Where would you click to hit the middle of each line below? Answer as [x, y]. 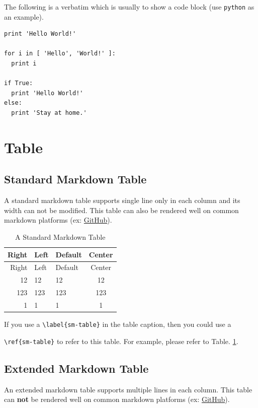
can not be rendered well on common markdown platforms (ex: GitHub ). [117, 399]
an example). [24, 16]
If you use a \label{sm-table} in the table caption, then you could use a [118, 324]
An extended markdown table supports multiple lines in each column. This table [128, 389]
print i [24, 64]
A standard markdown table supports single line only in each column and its [122, 200]
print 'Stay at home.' [49, 113]
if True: [19, 83]
